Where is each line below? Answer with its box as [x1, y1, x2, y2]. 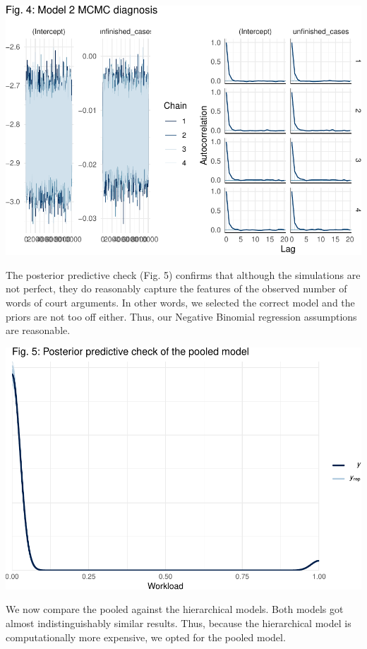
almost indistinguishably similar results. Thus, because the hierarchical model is [6, 615, 351, 630]
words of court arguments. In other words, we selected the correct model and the [6, 294, 355, 309]
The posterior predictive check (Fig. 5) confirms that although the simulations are [6, 267, 361, 282]
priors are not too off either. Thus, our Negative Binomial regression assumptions [6, 309, 357, 323]
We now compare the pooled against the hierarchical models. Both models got [6, 602, 344, 617]
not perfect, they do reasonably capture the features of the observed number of [6, 281, 347, 296]
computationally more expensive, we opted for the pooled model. [6, 629, 286, 644]
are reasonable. [6, 323, 71, 338]
